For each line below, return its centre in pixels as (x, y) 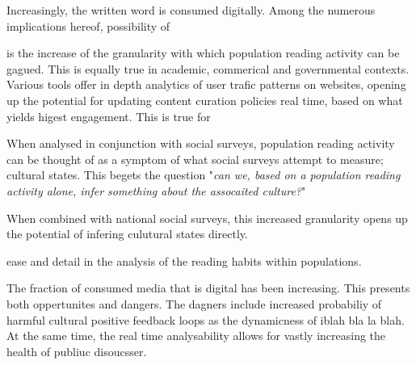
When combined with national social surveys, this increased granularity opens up (207, 218)
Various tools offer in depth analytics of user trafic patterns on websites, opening (206, 84)
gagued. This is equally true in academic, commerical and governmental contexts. (208, 68)
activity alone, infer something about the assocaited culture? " (156, 190)
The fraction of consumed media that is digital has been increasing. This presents (208, 288)
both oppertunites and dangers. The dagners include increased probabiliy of (194, 303)
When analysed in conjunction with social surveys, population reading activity (201, 143)
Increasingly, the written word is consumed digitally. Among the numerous (191, 10)
